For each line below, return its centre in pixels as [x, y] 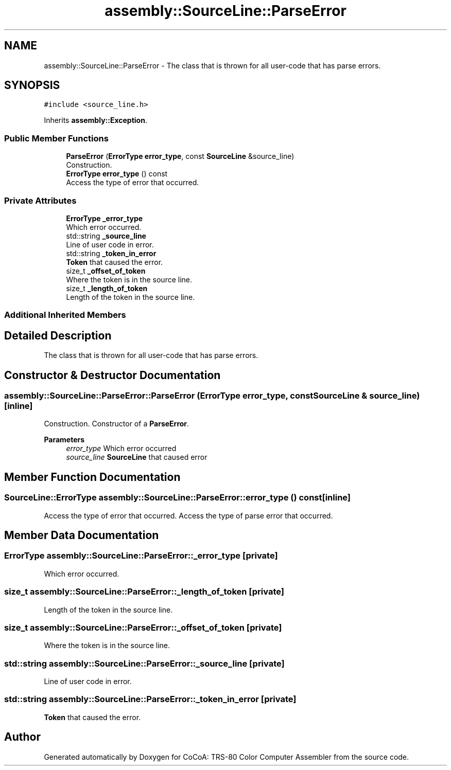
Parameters [64, 440]
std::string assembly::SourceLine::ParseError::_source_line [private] [144, 663]
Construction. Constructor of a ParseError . [117, 424]
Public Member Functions [56, 138]
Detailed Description [58, 335]
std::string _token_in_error [111, 253]
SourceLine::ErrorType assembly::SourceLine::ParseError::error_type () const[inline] [178, 498]
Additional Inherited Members [65, 315]
